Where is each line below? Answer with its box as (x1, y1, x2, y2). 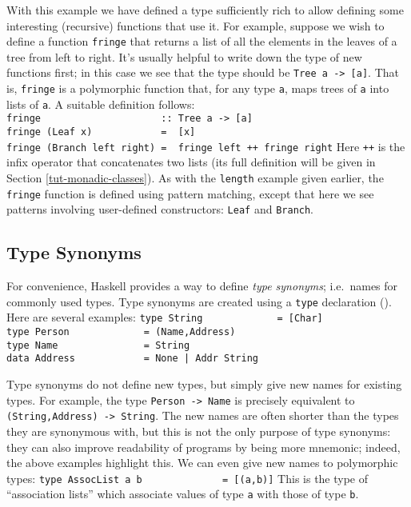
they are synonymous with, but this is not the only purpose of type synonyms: (6, 422, 391, 439)
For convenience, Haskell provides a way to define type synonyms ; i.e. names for (6, 277, 398, 294)
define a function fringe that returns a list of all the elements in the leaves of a (6, 33, 397, 50)
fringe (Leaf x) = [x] (6, 126, 196, 138)
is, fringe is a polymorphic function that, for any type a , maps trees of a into (6, 80, 389, 97)
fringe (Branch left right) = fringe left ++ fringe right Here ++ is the (6, 138, 405, 154)
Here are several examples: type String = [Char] (6, 309, 323, 325)
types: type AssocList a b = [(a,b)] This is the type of (6, 469, 369, 486)
